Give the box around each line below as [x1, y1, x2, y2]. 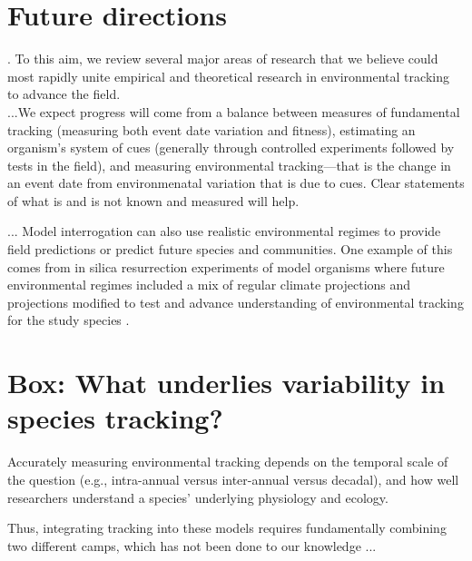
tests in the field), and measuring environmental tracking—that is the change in [7, 155, 451, 174]
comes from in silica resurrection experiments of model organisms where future [7, 257, 445, 276]
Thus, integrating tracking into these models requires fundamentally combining [7, 518, 447, 537]
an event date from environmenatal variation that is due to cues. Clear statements [7, 173, 465, 192]
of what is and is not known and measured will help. [7, 191, 300, 210]
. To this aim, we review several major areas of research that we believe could [7, 49, 438, 68]
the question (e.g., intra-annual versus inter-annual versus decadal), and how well [7, 469, 459, 488]
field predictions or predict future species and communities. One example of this [7, 240, 453, 259]
